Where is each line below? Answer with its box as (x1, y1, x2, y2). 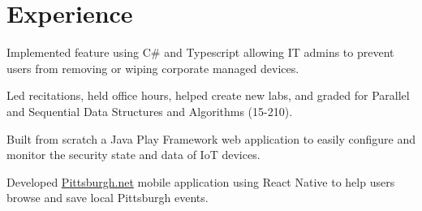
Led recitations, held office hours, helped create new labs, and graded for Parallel (6, 87, 410, 104)
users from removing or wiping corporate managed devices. (6, 59, 299, 76)
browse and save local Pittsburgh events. (6, 189, 209, 206)
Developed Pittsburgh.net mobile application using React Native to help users (6, 173, 395, 190)
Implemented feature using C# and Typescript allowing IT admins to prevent (6, 44, 394, 61)
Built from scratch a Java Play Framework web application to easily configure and (6, 130, 416, 147)
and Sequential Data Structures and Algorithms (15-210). (6, 102, 293, 119)
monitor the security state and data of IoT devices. (6, 146, 261, 163)
